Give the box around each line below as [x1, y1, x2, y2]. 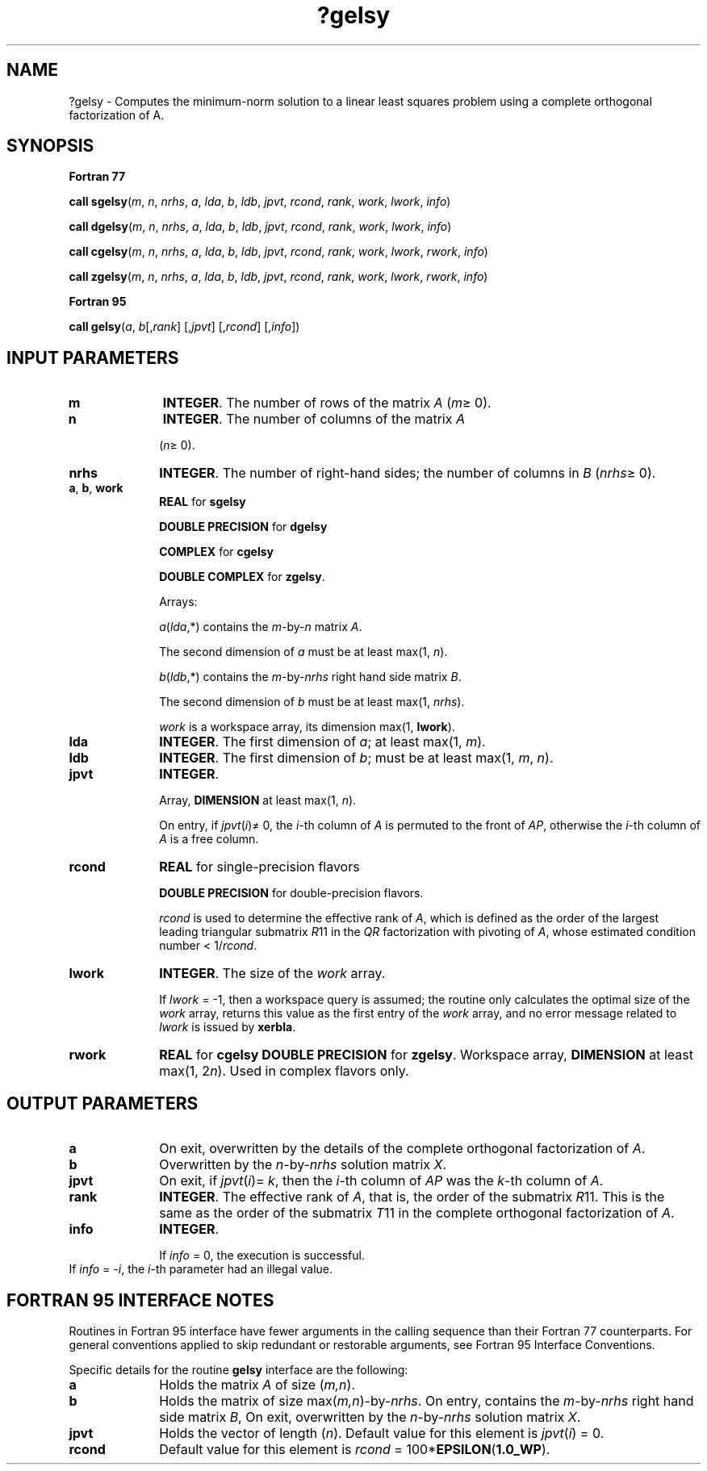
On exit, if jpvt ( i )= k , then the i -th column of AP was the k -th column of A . [159, 1172, 604, 1189]
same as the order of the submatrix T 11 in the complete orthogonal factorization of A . [159, 1205, 675, 1222]
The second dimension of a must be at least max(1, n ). [159, 645, 448, 659]
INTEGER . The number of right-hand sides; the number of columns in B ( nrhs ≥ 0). [159, 465, 656, 482]
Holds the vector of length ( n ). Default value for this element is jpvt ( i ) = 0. [159, 1424, 605, 1441]
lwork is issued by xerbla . [159, 1020, 296, 1034]
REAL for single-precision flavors [159, 859, 360, 875]
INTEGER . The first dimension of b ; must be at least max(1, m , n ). [159, 750, 554, 767]
